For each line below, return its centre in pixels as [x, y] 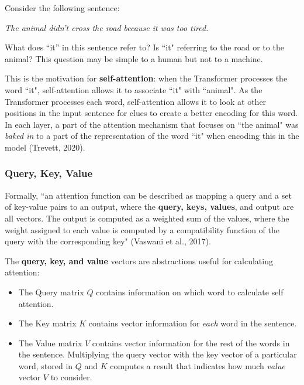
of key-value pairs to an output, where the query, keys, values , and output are [149, 207]
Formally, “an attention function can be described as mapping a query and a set [148, 195]
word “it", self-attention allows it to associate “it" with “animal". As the [134, 89]
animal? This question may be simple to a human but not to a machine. [134, 58]
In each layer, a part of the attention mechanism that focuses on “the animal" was [152, 124]
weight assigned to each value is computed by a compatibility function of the [142, 229]
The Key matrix [47, 323]
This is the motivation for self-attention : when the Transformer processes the [146, 78]
